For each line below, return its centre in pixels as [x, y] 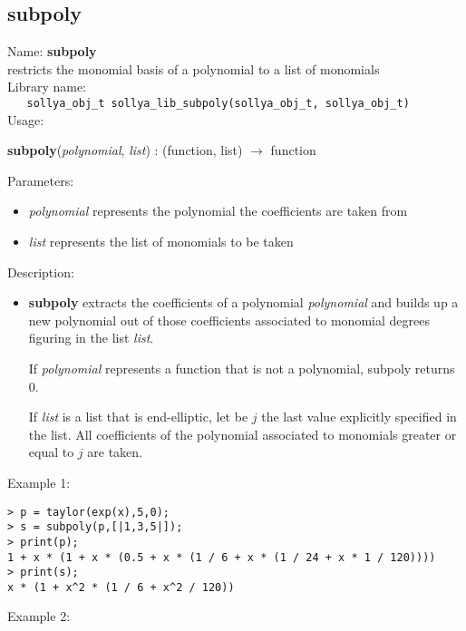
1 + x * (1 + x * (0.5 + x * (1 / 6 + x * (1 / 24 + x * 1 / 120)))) [222, 557]
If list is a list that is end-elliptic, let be [138, 417]
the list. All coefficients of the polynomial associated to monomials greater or [243, 434]
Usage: [26, 119]
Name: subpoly [52, 51]
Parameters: [41, 180]
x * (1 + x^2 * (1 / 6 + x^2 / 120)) [121, 587]
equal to [51, 452]
